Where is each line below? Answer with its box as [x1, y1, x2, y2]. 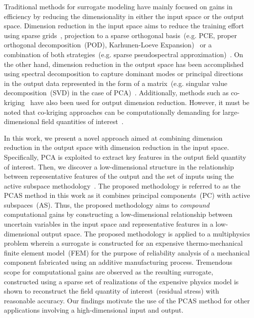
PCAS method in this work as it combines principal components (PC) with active [4, 190, 250, 200]
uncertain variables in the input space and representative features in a [4, 219, 213, 229]
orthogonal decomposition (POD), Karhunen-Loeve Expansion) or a [4, 40, 212, 50]
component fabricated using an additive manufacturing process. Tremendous [4, 257, 233, 267]
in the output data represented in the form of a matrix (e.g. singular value [4, 78, 228, 88]
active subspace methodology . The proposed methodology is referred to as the [4, 180, 241, 191]
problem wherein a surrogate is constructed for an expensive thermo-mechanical [4, 238, 243, 248]
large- [222, 106, 240, 117]
